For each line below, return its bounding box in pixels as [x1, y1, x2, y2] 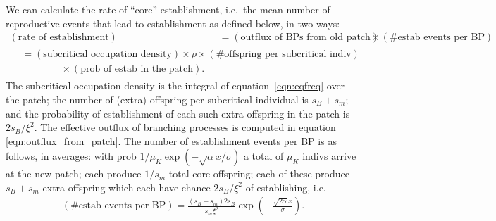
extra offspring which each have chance [42, 179, 211, 194]
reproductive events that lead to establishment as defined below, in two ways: [6, 15, 340, 30]
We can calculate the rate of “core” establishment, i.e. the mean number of [6, 2, 330, 16]
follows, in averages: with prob [6, 149, 137, 163]
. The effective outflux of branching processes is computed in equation [34, 120, 336, 134]
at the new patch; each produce [6, 166, 142, 181]
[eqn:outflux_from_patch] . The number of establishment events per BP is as [6, 133, 337, 148]
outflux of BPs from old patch [240, 32, 371, 43]
